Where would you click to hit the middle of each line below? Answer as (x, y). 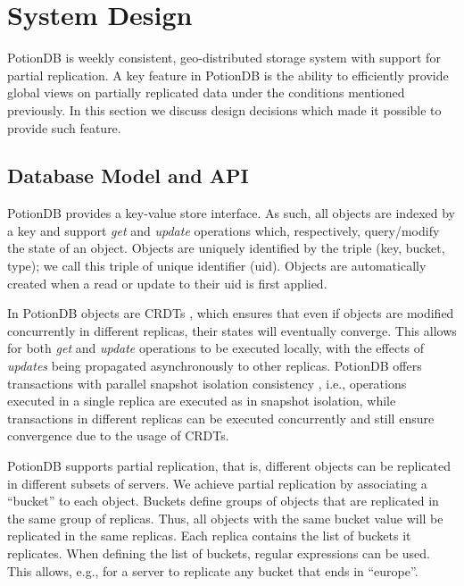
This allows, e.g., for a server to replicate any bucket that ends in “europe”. (213, 570)
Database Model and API (128, 176)
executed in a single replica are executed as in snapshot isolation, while (202, 401)
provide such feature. (64, 127)
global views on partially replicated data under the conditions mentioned (206, 92)
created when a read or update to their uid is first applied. (167, 283)
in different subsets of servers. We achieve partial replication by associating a (217, 483)
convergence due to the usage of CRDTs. (118, 435)
